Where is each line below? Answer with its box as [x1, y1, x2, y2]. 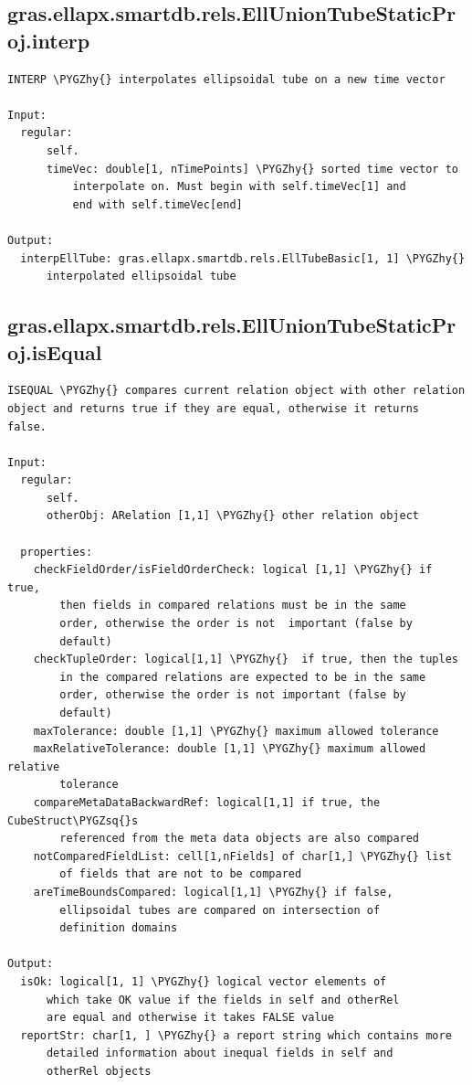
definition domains [59, 921, 178, 935]
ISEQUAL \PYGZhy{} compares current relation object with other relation [7, 384, 466, 398]
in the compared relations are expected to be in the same [59, 670, 426, 684]
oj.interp [7, 26, 90, 54]
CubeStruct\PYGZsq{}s [7, 814, 139, 827]
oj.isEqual [7, 337, 102, 366]
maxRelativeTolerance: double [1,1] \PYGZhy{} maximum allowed [33, 742, 426, 756]
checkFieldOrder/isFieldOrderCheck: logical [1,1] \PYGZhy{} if [33, 563, 433, 577]
